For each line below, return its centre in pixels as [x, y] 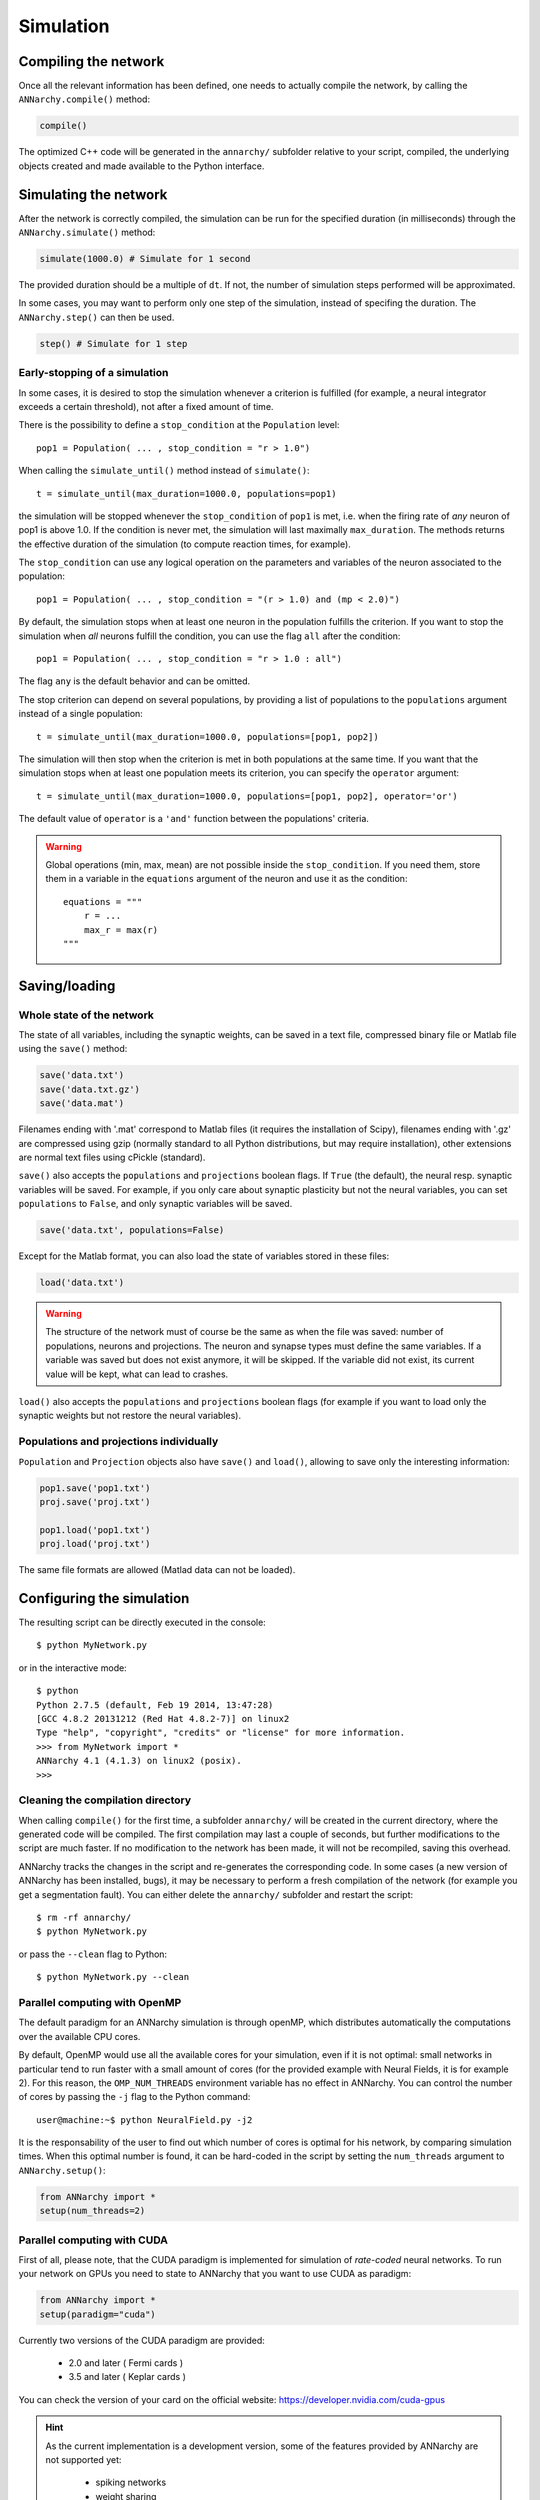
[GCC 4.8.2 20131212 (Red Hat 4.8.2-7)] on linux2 [163, 1718]
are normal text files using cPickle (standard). [112, 1157]
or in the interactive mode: [72, 1667]
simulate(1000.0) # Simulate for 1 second [145, 259]
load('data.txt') [82, 1283]
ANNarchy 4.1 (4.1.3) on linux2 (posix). [139, 1761]
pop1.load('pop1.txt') [95, 1529]
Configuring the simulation [104, 1598]
